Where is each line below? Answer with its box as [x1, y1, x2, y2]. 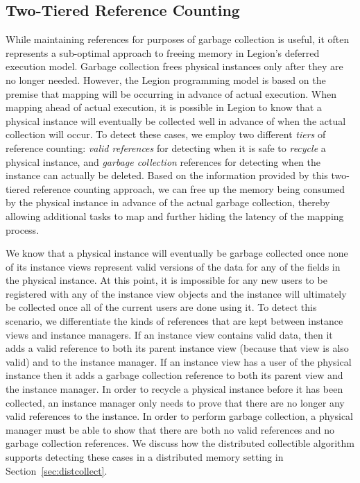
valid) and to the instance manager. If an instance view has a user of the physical [6, 354, 352, 368]
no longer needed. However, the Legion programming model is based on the [6, 72, 326, 87]
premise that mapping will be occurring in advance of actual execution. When [6, 86, 336, 101]
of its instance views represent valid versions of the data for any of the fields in [6, 259, 341, 273]
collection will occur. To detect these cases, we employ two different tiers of [6, 127, 326, 142]
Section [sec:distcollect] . [6, 463, 108, 477]
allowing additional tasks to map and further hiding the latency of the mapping [6, 208, 344, 223]
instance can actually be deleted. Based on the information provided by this [6, 168, 328, 183]
